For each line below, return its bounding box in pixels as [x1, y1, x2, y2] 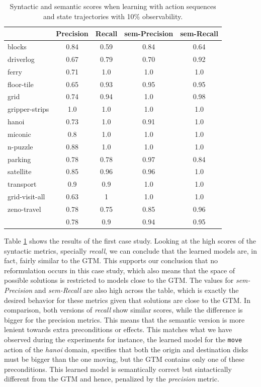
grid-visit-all [8, 191, 45, 202]
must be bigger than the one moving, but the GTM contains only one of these [4, 354, 244, 364]
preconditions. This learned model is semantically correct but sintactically [4, 363, 232, 374]
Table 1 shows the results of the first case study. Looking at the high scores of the [4, 235, 256, 246]
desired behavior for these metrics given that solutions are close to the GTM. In [4, 294, 250, 305]
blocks [8, 41, 27, 52]
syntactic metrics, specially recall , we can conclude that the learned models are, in [4, 245, 257, 256]
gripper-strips [8, 104, 49, 114]
